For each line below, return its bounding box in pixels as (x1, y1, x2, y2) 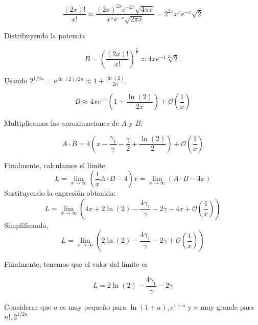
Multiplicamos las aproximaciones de (4, 118, 119, 128)
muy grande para (200, 301, 254, 312)
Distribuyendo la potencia (4, 30, 85, 40)
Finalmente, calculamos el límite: (4, 159, 107, 170)
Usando (4, 75, 28, 86)
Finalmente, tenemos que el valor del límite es (4, 259, 148, 269)
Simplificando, (4, 219, 49, 230)
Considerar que (4, 301, 52, 312)
